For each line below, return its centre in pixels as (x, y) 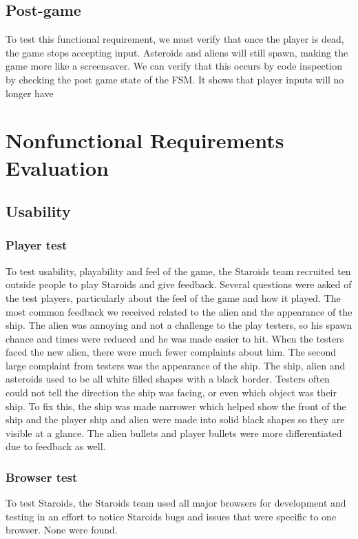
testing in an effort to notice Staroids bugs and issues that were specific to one (171, 516)
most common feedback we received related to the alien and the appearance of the (179, 311)
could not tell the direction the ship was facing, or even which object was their (171, 393)
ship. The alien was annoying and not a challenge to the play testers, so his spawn (179, 325)
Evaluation (57, 167)
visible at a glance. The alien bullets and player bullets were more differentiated (174, 433)
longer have (30, 93)
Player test (36, 245)
